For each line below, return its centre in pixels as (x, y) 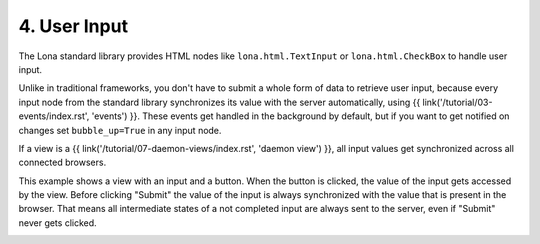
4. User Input (73, 26)
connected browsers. (62, 162)
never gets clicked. (57, 222)
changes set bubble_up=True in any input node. (120, 130)
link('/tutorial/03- (457, 102)
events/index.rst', (54, 116)
